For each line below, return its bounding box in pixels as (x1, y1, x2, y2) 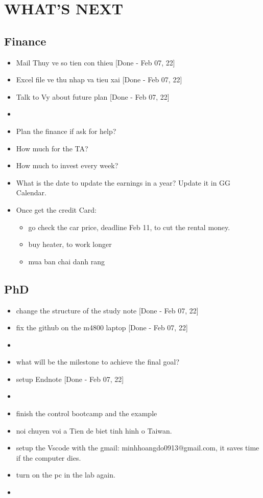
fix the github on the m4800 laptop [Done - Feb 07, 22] (16, 322, 188, 333)
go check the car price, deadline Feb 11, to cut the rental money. (28, 221, 230, 232)
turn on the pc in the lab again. (16, 469, 115, 480)
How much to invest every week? (16, 160, 118, 171)
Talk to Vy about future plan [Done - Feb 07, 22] (16, 91, 170, 102)
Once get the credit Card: (16, 204, 97, 215)
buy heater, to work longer (28, 239, 112, 250)
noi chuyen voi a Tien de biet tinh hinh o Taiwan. (16, 425, 172, 436)
